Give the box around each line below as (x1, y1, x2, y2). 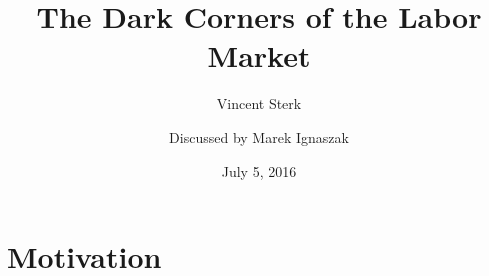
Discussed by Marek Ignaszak (169, 126, 349, 147)
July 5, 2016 (221, 160, 297, 181)
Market (207, 35, 311, 76)
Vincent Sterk (216, 93, 302, 114)
